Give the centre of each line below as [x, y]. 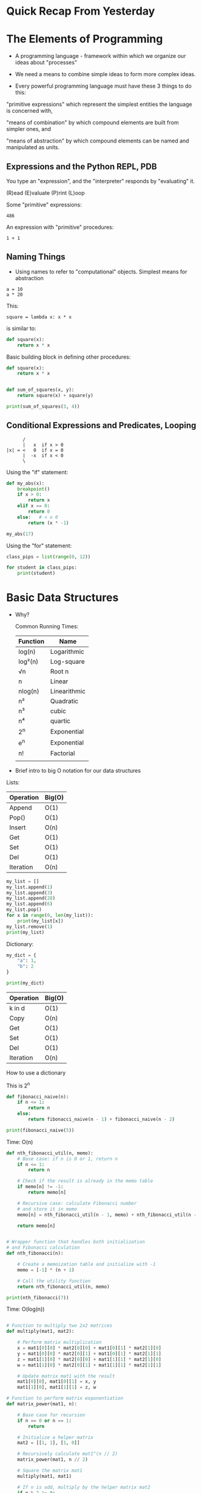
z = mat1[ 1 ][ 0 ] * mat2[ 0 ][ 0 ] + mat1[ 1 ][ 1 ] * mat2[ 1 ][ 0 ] [89, 1359]
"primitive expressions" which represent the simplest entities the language [99, 104]
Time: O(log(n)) [25, 1309]
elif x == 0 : [34, 506]
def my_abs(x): [25, 483]
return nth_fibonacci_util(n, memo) [64, 1287]
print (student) [36, 574]
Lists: [13, 782]
